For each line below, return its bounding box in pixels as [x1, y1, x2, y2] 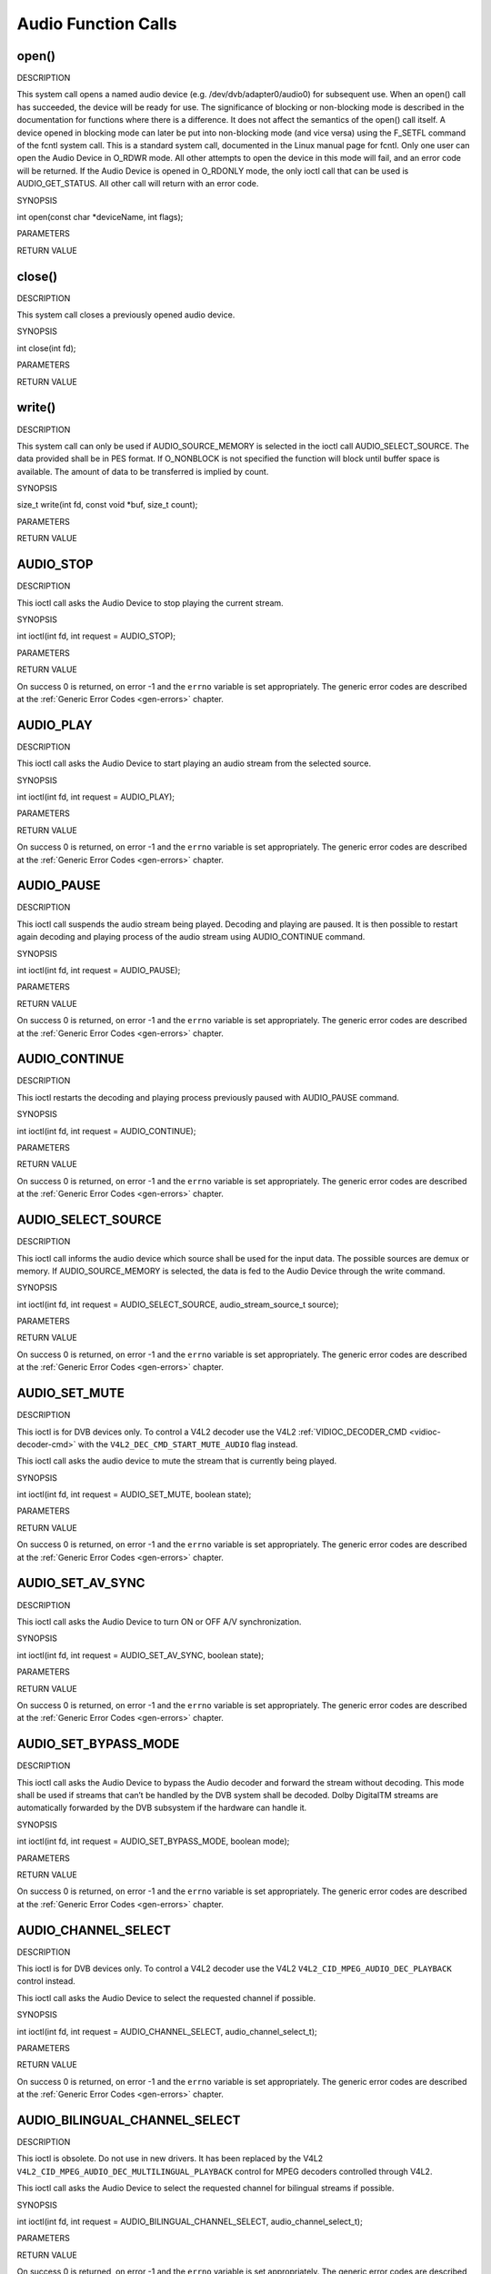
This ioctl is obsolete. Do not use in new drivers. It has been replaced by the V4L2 [16, 2153, 324, 2164]
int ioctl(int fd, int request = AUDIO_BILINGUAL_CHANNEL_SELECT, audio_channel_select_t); [16, 2216, 363, 2227]
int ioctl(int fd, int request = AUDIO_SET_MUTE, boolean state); [16, 1489, 252, 1500]
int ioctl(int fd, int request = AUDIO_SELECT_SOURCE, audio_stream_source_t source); [16, 1299, 339, 1310]
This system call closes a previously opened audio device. [16, 309, 235, 320]
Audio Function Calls [16, 14, 177, 34]
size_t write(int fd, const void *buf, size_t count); [16, 499, 198, 510]
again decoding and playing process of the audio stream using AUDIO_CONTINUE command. [16, 931, 366, 942]
